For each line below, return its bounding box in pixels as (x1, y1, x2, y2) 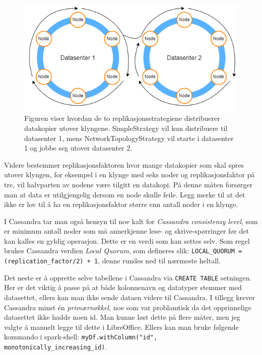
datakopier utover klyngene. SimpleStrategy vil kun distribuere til (24, 122, 228, 133)
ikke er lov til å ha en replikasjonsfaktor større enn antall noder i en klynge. (4, 199, 238, 209)
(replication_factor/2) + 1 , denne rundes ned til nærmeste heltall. (4, 255, 221, 266)
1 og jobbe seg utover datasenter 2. (24, 143, 133, 153)
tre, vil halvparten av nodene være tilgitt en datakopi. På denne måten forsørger (4, 179, 253, 189)
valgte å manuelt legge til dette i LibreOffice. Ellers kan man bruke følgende (4, 321, 239, 332)
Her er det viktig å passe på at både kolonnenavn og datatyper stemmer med (4, 282, 242, 293)
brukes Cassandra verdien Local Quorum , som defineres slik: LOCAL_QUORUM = (4, 245, 242, 256)
